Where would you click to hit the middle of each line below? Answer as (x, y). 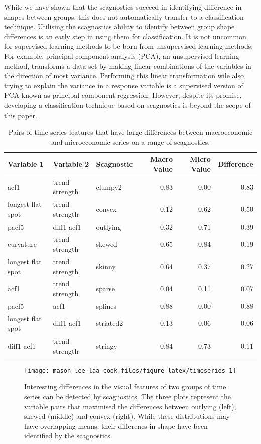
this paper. (21, 115)
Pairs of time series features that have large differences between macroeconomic (130, 132)
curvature (22, 244)
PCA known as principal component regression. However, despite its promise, (123, 95)
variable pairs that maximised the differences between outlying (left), (130, 406)
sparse (105, 289)
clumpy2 (109, 187)
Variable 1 (26, 164)
